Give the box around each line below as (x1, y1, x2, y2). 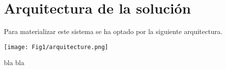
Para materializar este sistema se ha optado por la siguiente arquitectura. (4, 26, 223, 36)
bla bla (4, 57, 25, 68)
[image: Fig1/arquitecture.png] (4, 43, 108, 51)
